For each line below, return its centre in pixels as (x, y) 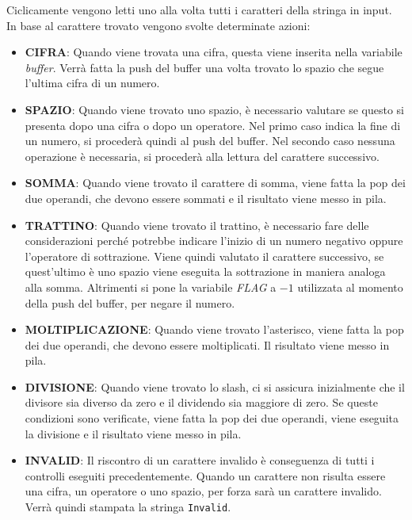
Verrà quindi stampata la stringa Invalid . (128, 507)
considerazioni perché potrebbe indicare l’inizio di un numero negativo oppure (214, 241)
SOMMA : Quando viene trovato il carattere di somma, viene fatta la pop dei (215, 183)
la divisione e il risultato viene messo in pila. (133, 433)
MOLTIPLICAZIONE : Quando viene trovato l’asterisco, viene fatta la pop (214, 329)
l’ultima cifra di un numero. (92, 83)
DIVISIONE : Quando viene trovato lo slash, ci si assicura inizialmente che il (215, 386)
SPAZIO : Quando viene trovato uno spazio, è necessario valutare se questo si (214, 109)
